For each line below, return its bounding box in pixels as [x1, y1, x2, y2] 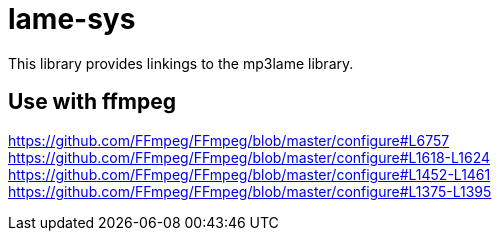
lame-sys [8, 2, 136, 36]
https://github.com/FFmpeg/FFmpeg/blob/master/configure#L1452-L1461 [8, 165, 491, 183]
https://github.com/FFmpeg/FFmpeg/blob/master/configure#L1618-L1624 [8, 148, 491, 166]
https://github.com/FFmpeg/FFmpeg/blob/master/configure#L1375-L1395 [8, 182, 492, 200]
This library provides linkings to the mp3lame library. [8, 54, 354, 72]
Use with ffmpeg [8, 89, 176, 115]
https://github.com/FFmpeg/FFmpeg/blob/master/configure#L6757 [8, 131, 450, 149]
